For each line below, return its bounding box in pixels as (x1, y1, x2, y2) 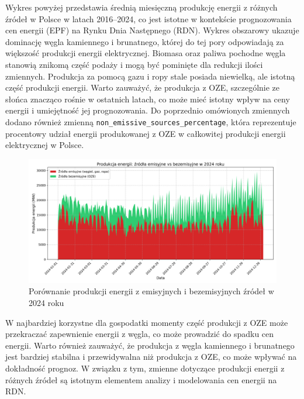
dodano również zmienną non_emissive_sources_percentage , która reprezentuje (5, 115, 296, 128)
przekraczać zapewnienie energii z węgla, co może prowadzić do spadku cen (5, 328, 274, 340)
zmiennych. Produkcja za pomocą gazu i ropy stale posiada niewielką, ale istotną (5, 70, 295, 82)
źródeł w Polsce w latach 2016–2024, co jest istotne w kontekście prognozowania (5, 12, 292, 25)
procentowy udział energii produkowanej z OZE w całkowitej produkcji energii (5, 127, 286, 139)
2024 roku (29, 296, 64, 308)
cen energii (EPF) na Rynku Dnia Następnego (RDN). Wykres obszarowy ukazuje (5, 24, 299, 36)
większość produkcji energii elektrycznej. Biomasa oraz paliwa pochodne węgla (5, 47, 286, 59)
